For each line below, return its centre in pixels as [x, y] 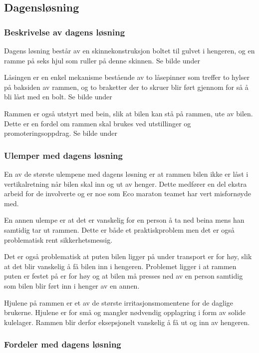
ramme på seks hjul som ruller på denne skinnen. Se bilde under [102, 60]
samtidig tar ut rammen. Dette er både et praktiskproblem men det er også [119, 229]
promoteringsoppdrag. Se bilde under [61, 133]
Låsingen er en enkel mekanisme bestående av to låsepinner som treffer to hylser [127, 77]
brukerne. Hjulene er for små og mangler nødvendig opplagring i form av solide [125, 312]
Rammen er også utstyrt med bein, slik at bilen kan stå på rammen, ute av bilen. [129, 113]
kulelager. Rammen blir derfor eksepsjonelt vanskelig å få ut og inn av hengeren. [127, 322]
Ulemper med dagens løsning [63, 155]
